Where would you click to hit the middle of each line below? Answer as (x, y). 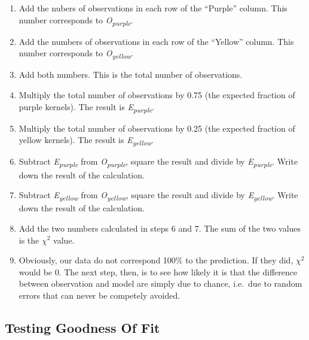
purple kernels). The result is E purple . (87, 107)
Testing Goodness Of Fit (82, 327)
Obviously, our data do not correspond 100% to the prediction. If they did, (156, 260)
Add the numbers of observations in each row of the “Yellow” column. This (156, 41)
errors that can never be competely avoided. (100, 295)
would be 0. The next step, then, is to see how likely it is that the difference (158, 271)
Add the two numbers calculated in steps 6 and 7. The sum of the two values (160, 228)
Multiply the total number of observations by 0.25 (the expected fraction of (157, 128)
